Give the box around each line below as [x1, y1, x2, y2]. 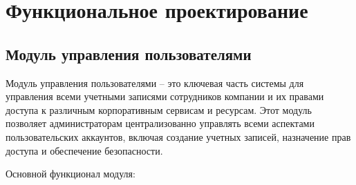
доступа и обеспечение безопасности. [6, 143, 163, 157]
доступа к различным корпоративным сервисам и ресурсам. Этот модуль [6, 102, 312, 117]
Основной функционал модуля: [6, 166, 135, 181]
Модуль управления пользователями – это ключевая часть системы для [6, 75, 304, 90]
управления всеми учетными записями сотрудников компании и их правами [6, 89, 324, 104]
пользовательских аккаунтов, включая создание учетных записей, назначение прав [6, 129, 351, 144]
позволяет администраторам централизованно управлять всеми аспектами [6, 116, 315, 130]
